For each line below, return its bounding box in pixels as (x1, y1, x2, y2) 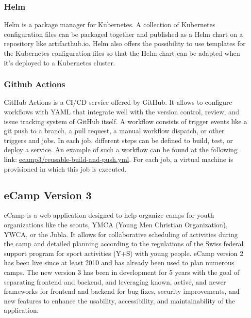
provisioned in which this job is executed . (4, 163, 127, 174)
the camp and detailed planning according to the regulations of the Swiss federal (4, 238, 244, 249)
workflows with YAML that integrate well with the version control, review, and (4, 107, 239, 116)
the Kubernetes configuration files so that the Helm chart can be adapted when (4, 48, 240, 58)
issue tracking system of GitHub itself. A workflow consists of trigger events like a (4, 116, 248, 126)
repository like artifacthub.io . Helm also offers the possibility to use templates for (4, 38, 246, 48)
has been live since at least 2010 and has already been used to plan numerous (4, 257, 234, 268)
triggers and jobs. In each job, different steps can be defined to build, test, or (4, 135, 233, 145)
